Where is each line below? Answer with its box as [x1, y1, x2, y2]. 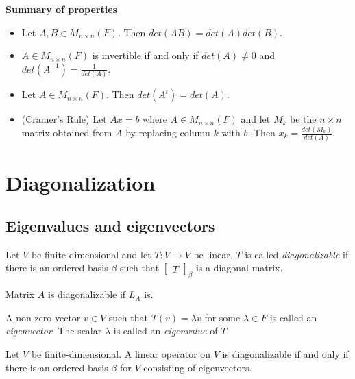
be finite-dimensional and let [31, 247, 151, 261]
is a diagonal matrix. [195, 260, 283, 275]
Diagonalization [5, 168, 156, 196]
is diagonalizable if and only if [222, 347, 349, 361]
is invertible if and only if [92, 48, 199, 62]
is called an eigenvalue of [113, 323, 218, 338]
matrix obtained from [21, 125, 112, 139]
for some [204, 310, 241, 324]
